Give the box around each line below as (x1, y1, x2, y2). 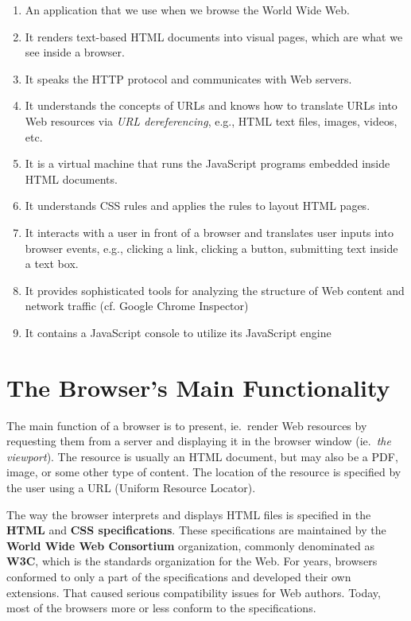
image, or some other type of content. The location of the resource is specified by (6, 464, 401, 480)
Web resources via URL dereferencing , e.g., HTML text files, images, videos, (25, 112, 397, 129)
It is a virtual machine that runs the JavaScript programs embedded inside (25, 155, 390, 172)
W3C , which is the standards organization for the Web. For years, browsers (6, 553, 378, 569)
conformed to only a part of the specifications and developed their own (6, 568, 351, 584)
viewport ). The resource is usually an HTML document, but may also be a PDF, (6, 448, 398, 464)
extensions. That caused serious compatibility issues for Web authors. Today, (6, 584, 381, 600)
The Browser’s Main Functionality (6, 371, 390, 403)
